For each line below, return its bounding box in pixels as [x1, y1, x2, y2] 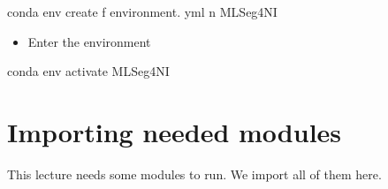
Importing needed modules [7, 113, 342, 149]
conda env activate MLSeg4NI [7, 62, 170, 80]
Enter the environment [27, 32, 151, 50]
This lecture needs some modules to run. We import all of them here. [7, 164, 382, 183]
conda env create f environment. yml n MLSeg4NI [7, 3, 278, 20]
